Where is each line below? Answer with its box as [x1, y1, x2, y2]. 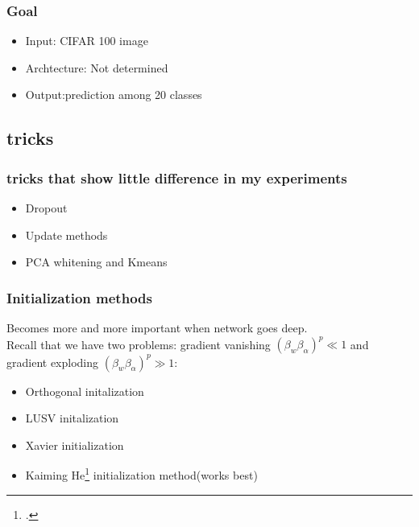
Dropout [25, 200, 68, 216]
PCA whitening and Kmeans [25, 253, 168, 270]
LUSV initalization [25, 410, 119, 426]
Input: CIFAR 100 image [25, 32, 148, 49]
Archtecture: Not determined [25, 59, 168, 76]
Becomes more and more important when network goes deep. [6, 319, 308, 336]
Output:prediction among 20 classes [25, 86, 202, 103]
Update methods [25, 226, 108, 243]
